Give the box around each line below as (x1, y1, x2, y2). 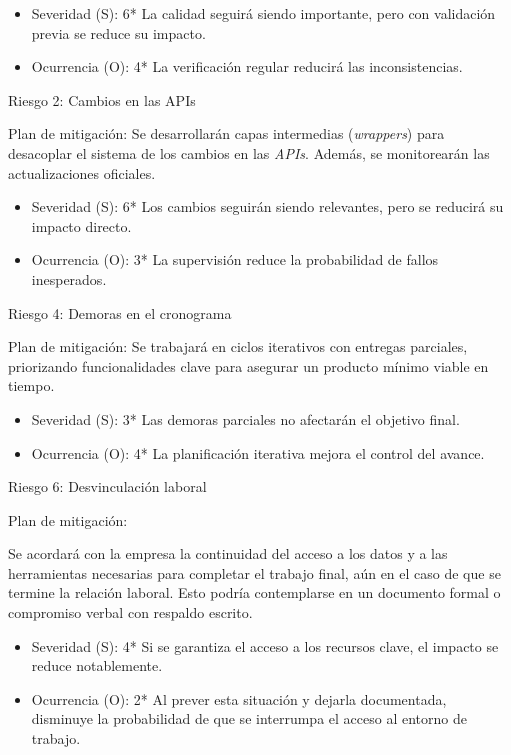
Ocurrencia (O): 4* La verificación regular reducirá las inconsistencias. (31, 56, 463, 77)
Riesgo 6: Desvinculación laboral (8, 476, 207, 497)
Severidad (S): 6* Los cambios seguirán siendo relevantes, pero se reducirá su (31, 196, 504, 217)
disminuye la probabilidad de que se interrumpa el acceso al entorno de (31, 708, 467, 729)
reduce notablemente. (31, 655, 163, 676)
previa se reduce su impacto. (31, 22, 206, 43)
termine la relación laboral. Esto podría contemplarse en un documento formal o (8, 582, 501, 603)
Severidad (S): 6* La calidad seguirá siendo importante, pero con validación (31, 3, 496, 23)
